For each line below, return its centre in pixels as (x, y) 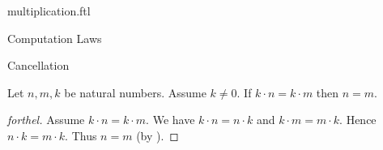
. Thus (81, 135)
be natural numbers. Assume (135, 92)
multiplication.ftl (49, 11)
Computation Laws (55, 38)
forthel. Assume (46, 120)
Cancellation (38, 65)
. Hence (358, 120)
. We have (170, 120)
